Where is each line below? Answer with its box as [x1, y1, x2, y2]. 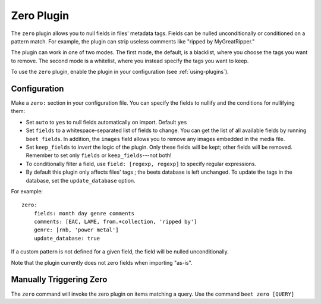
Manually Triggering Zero [11, 274, 108, 285]
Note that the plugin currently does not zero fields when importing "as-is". [11, 259, 193, 266]
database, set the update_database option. [26, 177, 136, 184]
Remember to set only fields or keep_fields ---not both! [26, 152, 172, 159]
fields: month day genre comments [33, 210, 135, 217]
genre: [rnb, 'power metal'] [33, 227, 119, 233]
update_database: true [33, 235, 100, 242]
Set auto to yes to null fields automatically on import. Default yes [26, 118, 187, 126]
